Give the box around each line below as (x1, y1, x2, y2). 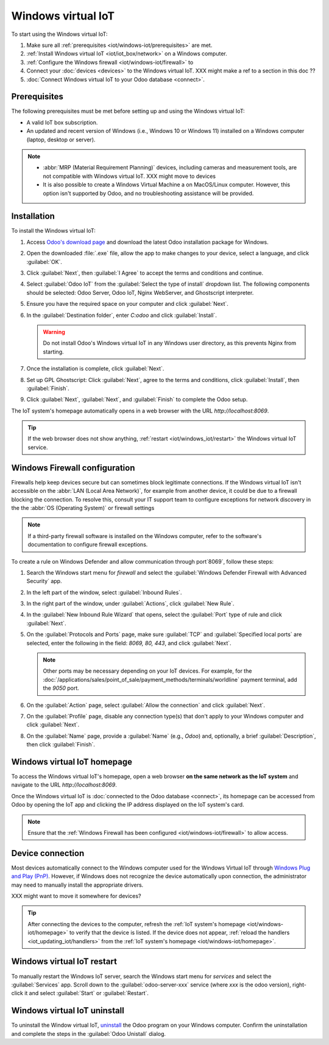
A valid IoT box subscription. (26, 119, 98, 126)
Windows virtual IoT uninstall (11, 1005, 124, 1016)
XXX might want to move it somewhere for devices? (11, 893, 141, 900)
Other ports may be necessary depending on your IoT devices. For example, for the (43, 667, 252, 675)
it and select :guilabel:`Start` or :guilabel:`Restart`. (24, 990, 149, 997)
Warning (43, 328, 65, 335)
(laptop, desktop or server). (26, 136, 96, 143)
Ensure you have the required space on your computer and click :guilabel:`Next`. (26, 300, 228, 308)
